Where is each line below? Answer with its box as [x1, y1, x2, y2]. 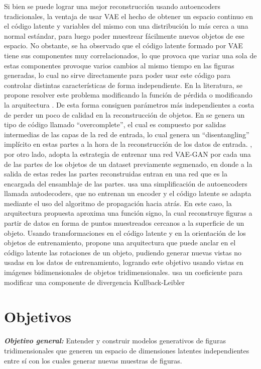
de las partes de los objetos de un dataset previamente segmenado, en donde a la [4, 158, 252, 169]
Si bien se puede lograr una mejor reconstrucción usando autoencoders [4, 1, 221, 11]
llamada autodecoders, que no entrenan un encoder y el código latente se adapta [4, 188, 251, 199]
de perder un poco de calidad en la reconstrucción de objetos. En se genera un [4, 109, 245, 120]
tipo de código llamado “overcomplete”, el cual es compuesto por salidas [4, 119, 226, 130]
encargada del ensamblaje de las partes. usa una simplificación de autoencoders [4, 178, 247, 189]
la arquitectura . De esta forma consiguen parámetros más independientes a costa [4, 99, 254, 110]
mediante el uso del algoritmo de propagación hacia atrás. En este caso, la [4, 198, 232, 208]
